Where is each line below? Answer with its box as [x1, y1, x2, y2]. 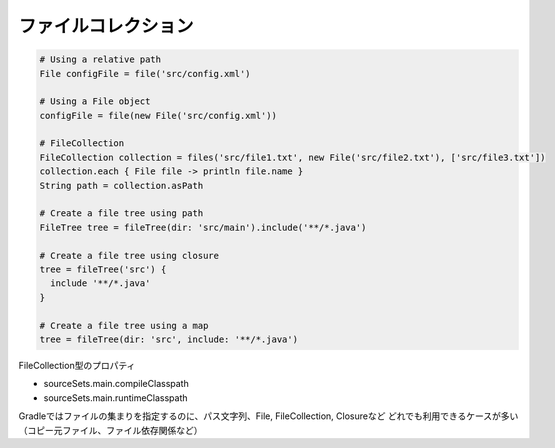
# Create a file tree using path [39, 208, 204, 219]
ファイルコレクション [18, 15, 194, 37]
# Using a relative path [39, 54, 162, 65]
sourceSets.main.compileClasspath [43, 378, 189, 390]
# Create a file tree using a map [39, 320, 209, 331]
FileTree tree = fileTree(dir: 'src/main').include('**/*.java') [39, 221, 367, 233]
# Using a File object [39, 96, 151, 107]
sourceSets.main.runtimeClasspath [43, 391, 188, 404]
